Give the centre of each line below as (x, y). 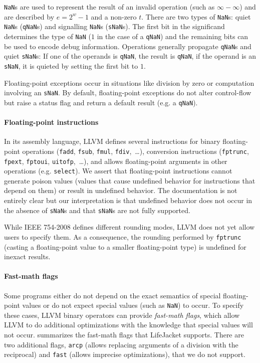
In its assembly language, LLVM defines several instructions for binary (112, 141)
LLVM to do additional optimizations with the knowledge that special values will (128, 325)
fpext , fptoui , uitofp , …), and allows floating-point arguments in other (116, 161)
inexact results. (27, 256)
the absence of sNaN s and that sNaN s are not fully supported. (97, 210)
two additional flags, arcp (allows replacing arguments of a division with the (121, 344)
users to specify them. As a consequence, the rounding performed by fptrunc (123, 236)
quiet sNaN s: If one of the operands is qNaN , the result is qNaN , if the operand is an (130, 56)
